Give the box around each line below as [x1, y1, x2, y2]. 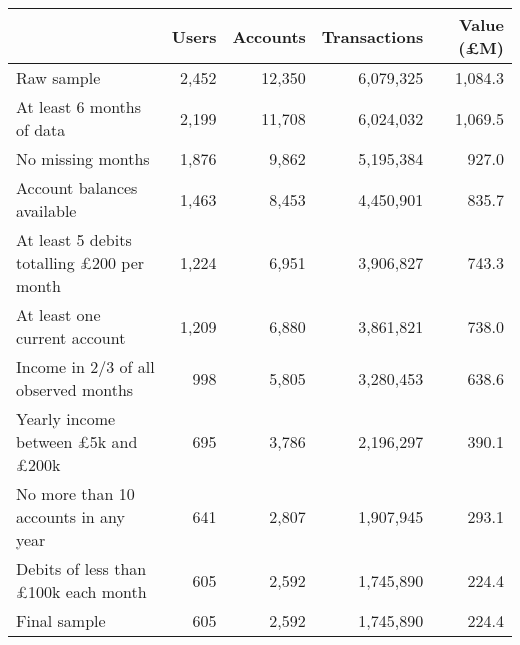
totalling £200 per [16, 251, 145, 274]
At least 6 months [16, 95, 142, 118]
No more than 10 [16, 482, 135, 505]
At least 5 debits [16, 228, 132, 251]
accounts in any [16, 505, 125, 528]
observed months [16, 378, 134, 401]
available [16, 199, 77, 222]
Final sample [16, 609, 106, 632]
